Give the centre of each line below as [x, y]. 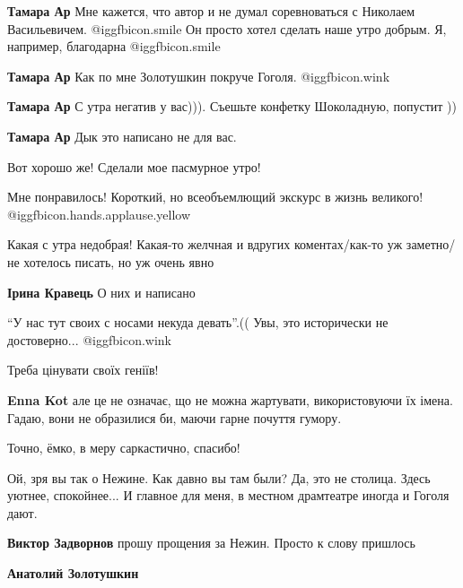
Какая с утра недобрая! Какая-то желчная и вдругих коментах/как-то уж [205, 244]
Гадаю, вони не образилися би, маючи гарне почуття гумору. [175, 417]
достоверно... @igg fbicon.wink [90, 339]
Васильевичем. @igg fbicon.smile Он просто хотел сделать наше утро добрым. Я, [227, 28]
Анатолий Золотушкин [73, 573]
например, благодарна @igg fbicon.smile [114, 46]
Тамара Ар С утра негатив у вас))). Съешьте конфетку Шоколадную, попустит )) [232, 106]
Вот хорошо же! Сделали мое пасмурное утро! [134, 166]
